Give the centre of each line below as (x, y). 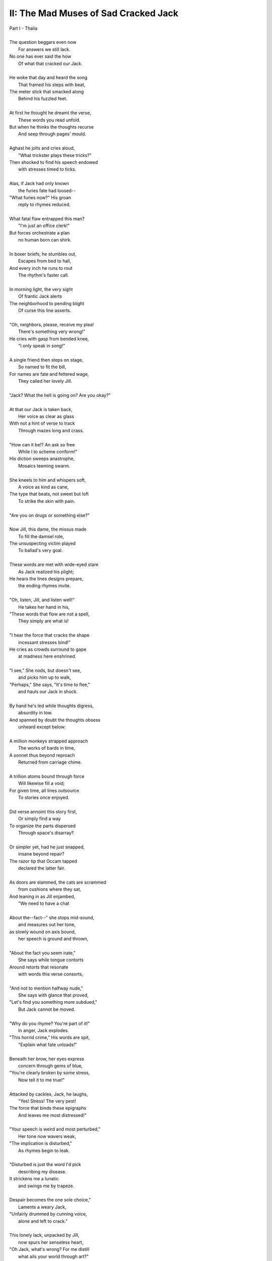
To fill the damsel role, (41, 536)
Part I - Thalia (23, 28)
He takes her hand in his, (44, 607)
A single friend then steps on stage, (46, 360)
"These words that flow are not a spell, (50, 614)
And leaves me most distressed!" (52, 1115)
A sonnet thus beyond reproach (42, 755)
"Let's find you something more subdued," (53, 1002)
